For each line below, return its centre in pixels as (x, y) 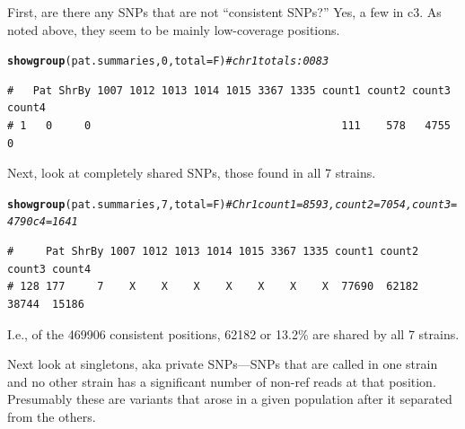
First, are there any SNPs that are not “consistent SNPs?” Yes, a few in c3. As (224, 12)
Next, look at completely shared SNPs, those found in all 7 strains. (192, 173)
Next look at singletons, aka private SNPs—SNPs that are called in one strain (223, 364)
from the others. (52, 416)
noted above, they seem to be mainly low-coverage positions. (174, 29)
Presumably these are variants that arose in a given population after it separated (230, 399)
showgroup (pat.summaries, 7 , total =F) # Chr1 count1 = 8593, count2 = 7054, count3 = (232, 204)
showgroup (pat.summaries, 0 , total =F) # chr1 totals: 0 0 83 (168, 61)
